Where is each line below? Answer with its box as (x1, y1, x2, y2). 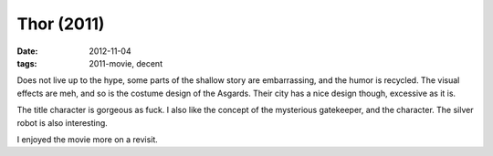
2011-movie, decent (89, 57, 163, 68)
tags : (16, 57, 37, 68)
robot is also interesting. (16, 117, 109, 128)
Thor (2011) (16, 14, 105, 34)
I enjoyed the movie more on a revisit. (16, 133, 159, 145)
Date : (16, 46, 38, 57)
